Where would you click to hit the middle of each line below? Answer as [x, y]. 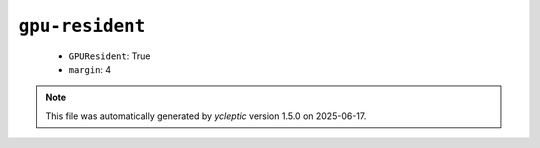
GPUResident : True [109, 56]
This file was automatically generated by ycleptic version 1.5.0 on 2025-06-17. [206, 116]
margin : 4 [90, 69]
